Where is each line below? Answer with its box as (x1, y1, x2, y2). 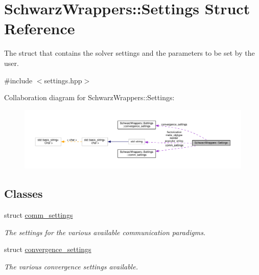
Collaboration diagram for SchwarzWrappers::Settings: (4, 92, 175, 103)
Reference (4, 18, 75, 39)
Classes (4, 186, 43, 201)
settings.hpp (44, 75, 82, 85)
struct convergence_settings (4, 244, 91, 255)
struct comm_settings (4, 210, 73, 220)
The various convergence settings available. (4, 261, 138, 271)
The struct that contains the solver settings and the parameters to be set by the (4, 48, 255, 58)
